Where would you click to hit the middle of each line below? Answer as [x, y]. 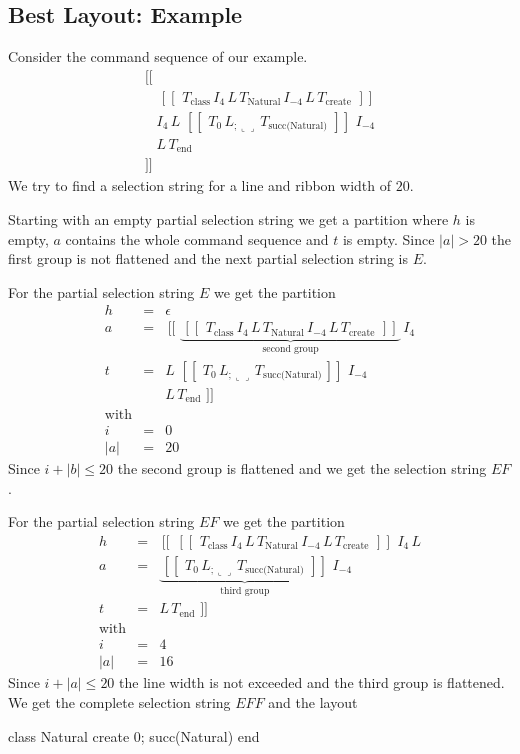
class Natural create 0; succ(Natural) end [134, 735]
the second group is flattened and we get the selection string [302, 468]
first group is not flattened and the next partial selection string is [208, 258]
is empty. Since [388, 238]
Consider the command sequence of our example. [158, 56]
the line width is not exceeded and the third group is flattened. [312, 682]
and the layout [313, 702]
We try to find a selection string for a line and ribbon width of [200, 185]
